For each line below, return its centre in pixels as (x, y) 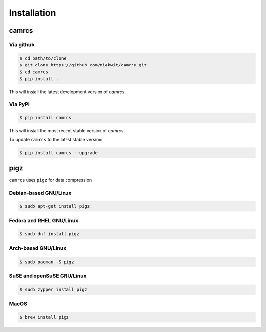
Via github (22, 44)
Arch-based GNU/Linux (38, 248)
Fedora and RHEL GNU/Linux (44, 221)
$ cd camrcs (34, 72)
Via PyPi (19, 104)
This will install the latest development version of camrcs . (67, 92)
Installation (33, 13)
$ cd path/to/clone (43, 58)
